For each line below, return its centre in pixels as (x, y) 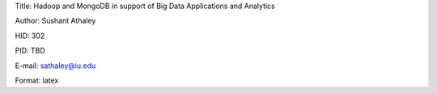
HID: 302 (30, 36)
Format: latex (37, 80)
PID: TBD (30, 51)
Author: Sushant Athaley (55, 21)
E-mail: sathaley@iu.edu (55, 66)
